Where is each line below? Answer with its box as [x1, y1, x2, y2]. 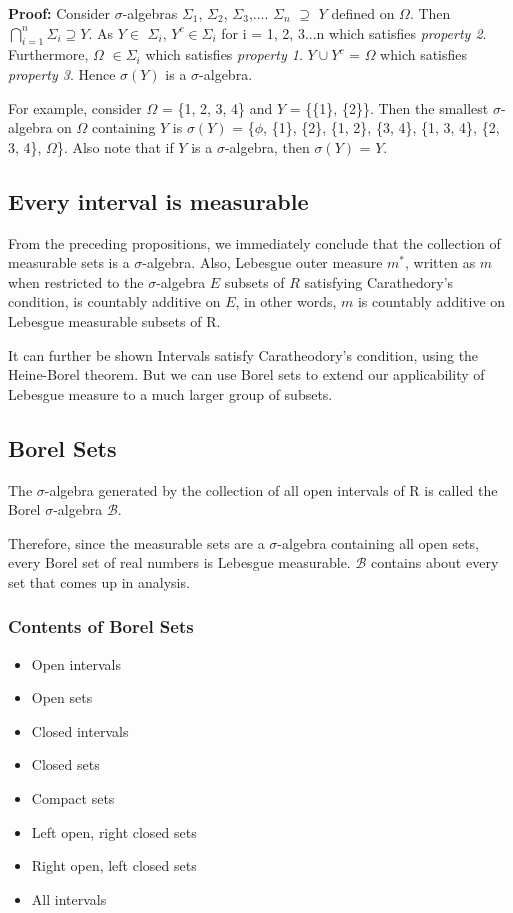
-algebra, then [224, 136, 310, 157]
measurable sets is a [8, 252, 130, 273]
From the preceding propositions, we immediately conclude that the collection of [8, 232, 501, 253]
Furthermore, [8, 44, 89, 65]
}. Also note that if [56, 136, 174, 157]
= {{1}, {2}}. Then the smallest [289, 97, 489, 118]
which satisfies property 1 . [145, 44, 303, 65]
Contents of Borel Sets [8, 614, 194, 639]
